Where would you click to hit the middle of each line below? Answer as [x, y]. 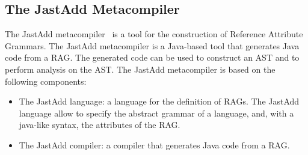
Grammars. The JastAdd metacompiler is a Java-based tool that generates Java [152, 45]
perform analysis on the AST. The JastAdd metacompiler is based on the [140, 69]
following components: [46, 81]
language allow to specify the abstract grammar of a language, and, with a [156, 113]
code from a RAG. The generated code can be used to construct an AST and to [152, 57]
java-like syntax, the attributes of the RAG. [100, 125]
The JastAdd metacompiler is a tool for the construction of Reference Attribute [154, 34]
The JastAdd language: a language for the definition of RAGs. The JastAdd [159, 101]
